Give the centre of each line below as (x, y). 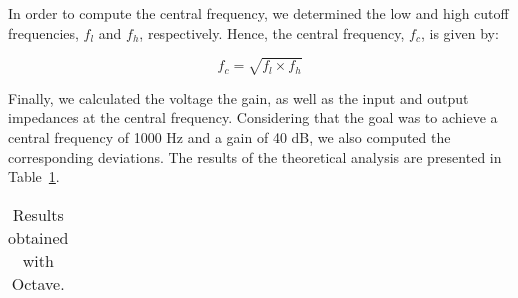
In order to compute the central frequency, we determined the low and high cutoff (258, 13)
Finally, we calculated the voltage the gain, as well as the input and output (238, 97)
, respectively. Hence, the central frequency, (272, 32)
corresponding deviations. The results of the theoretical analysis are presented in (255, 156)
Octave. (38, 283)
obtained (38, 237)
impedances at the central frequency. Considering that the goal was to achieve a (253, 117)
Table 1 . (34, 176)
